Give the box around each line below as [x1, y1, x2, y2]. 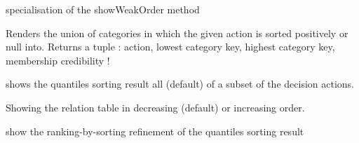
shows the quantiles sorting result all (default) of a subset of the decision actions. [6, 76, 354, 91]
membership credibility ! [6, 53, 110, 67]
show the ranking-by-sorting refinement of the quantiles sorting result [6, 123, 304, 138]
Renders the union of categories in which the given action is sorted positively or [6, 25, 348, 40]
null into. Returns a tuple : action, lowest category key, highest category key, [6, 39, 335, 54]
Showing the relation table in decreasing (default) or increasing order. [6, 100, 305, 114]
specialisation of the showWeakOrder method [6, 2, 200, 16]
